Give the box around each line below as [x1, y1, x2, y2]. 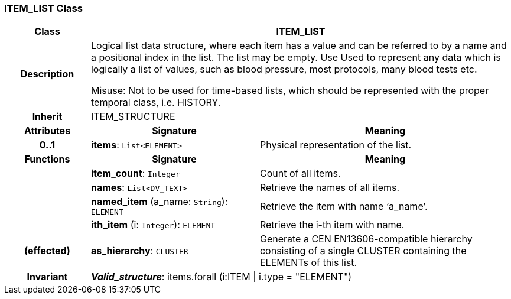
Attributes [24, 125, 71, 137]
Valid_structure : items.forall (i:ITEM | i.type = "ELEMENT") [90, 271, 352, 283]
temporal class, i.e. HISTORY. [90, 96, 221, 109]
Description [20, 68, 74, 80]
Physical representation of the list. [259, 139, 412, 151]
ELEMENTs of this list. [259, 256, 357, 269]
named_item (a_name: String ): [90, 196, 228, 208]
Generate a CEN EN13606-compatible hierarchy [259, 233, 473, 245]
